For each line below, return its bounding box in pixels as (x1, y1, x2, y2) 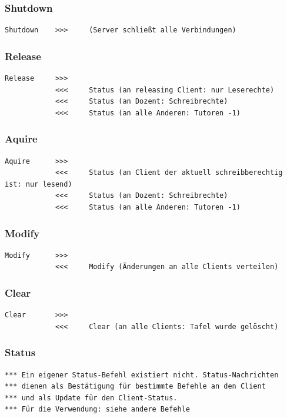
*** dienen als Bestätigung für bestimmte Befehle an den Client (5, 382, 266, 391)
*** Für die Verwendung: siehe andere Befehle (5, 405, 190, 414)
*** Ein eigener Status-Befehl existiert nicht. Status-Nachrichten (5, 370, 279, 379)
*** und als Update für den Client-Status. (5, 393, 178, 402)
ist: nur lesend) (5, 180, 72, 188)
